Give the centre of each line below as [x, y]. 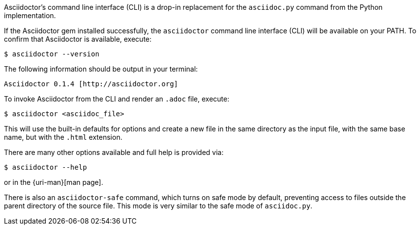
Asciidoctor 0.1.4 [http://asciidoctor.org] [91, 84]
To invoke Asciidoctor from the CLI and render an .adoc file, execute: [117, 99]
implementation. [30, 15]
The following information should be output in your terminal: [101, 69]
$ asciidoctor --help [45, 167]
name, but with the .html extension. [63, 137]
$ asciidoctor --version [52, 54]
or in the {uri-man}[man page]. [54, 182]
